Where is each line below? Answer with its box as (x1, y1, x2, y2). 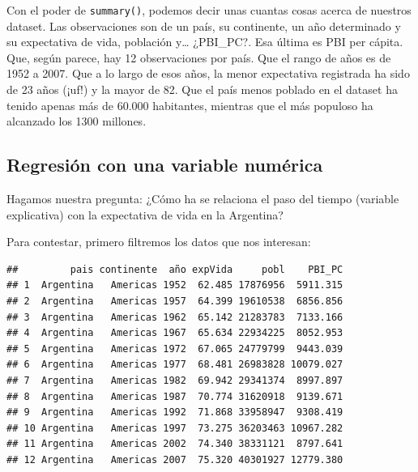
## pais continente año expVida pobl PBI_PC (6, 263, 343, 275)
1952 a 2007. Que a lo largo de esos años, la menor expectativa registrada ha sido (6, 65, 410, 82)
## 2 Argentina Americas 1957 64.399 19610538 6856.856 (6, 295, 343, 307)
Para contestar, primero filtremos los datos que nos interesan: (6, 233, 311, 250)
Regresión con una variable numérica (6, 152, 323, 177)
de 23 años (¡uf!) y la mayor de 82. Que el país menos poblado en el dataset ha (6, 81, 398, 98)
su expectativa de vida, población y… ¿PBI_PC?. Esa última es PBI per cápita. (6, 33, 403, 50)
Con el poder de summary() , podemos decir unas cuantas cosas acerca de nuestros (6, 2, 412, 18)
